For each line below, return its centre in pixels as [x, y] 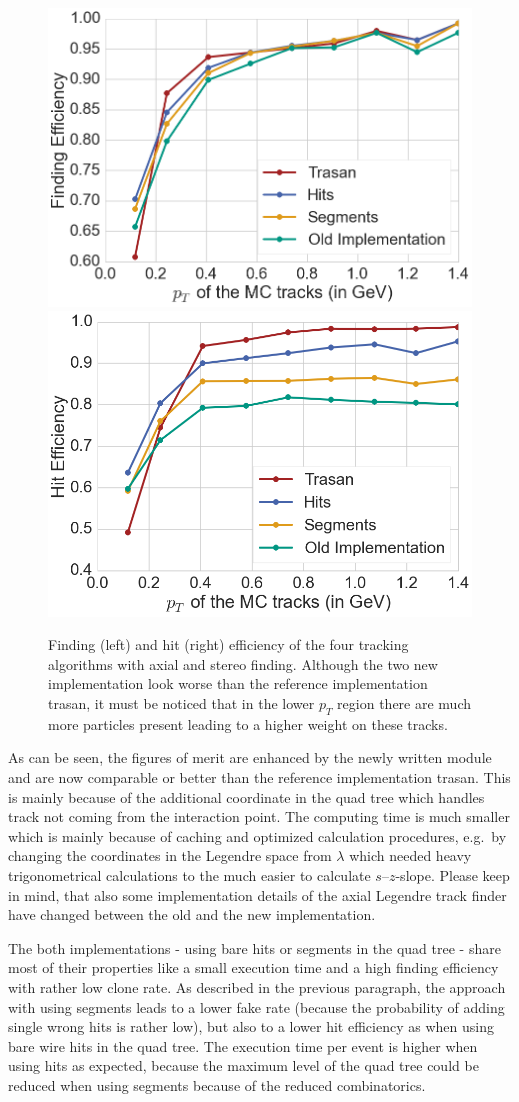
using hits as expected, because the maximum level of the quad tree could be [243, 1065]
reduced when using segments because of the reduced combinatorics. [217, 1084]
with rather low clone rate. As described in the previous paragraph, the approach [257, 986]
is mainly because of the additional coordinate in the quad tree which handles [246, 796]
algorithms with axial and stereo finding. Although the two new [243, 663]
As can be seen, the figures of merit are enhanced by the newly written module [250, 757]
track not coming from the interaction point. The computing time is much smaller [259, 816]
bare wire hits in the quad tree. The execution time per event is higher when [243, 1045]
